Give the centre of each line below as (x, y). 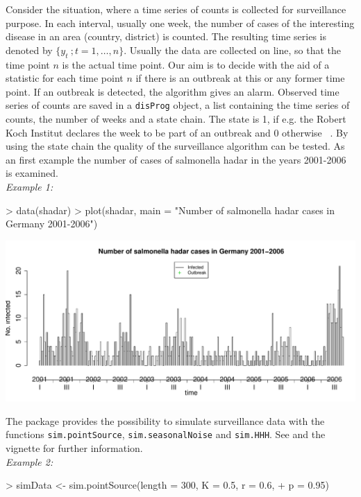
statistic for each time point (65, 78)
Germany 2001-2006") (52, 224)
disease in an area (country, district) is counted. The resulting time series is (166, 36)
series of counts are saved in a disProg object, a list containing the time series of (178, 105)
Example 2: (30, 461)
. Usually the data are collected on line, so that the (233, 50)
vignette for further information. (74, 447)
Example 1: (30, 186)
